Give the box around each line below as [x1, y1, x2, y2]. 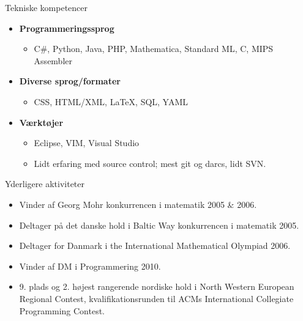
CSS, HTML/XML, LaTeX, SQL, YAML [34, 95, 189, 108]
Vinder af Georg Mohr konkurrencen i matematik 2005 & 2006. [19, 197, 257, 210]
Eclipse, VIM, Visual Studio [34, 136, 140, 149]
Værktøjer [19, 116, 64, 128]
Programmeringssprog [19, 21, 114, 34]
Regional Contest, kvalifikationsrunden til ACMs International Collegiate [19, 292, 294, 304]
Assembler [34, 54, 72, 67]
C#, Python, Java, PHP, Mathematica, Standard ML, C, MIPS [34, 42, 274, 55]
